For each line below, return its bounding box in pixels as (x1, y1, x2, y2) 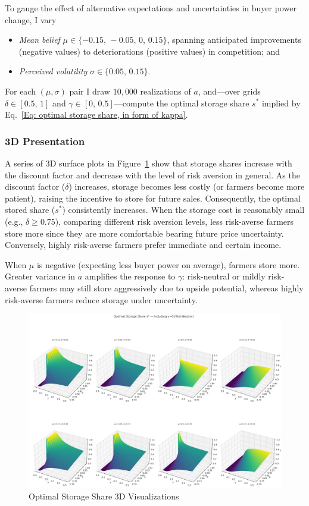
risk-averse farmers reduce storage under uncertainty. (5, 293, 198, 306)
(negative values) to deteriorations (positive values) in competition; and (18, 45, 280, 57)
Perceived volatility (18, 65, 88, 77)
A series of (5, 156, 43, 169)
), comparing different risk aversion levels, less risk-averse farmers (55, 215, 294, 227)
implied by (261, 96, 301, 109)
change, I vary (5, 13, 57, 26)
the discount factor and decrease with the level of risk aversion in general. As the (5, 168, 300, 181)
